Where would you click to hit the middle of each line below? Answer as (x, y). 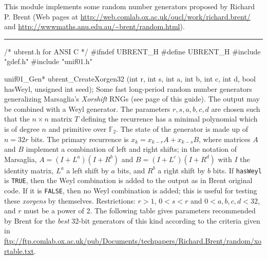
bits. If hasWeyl (237, 170)
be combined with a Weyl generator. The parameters (87, 108)
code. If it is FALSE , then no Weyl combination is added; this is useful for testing (131, 191)
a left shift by (88, 170)
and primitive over (78, 128)
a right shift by (182, 170)
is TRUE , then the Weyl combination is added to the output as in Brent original (128, 180)
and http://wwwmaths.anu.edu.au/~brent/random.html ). (94, 26)
